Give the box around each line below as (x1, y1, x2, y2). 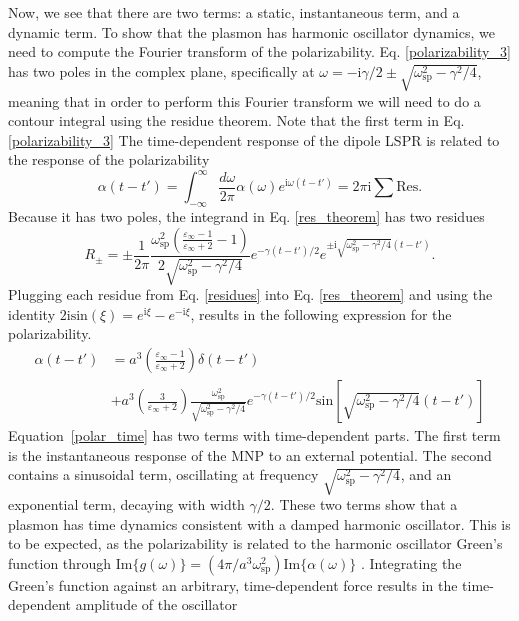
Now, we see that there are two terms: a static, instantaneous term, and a (8, 2, 460, 22)
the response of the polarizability (8, 149, 210, 170)
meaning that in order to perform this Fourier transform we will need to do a (8, 90, 481, 111)
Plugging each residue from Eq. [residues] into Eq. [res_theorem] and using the (8, 284, 493, 305)
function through (8, 552, 112, 573)
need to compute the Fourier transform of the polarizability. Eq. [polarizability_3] (8, 41, 511, 62)
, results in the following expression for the (190, 303, 452, 324)
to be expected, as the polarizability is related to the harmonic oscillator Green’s (8, 533, 503, 554)
